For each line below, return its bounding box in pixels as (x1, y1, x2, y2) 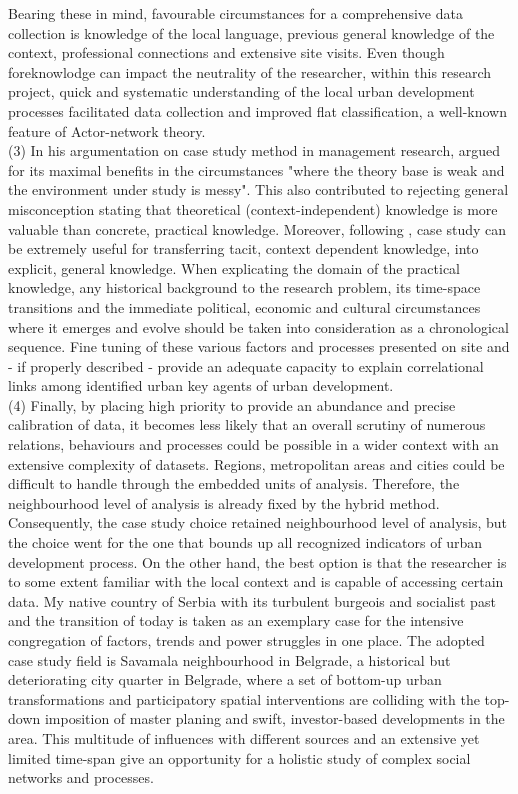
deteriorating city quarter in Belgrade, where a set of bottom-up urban (8, 669, 442, 690)
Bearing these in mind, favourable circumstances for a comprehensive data (8, 3, 463, 23)
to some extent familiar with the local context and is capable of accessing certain (8, 571, 504, 592)
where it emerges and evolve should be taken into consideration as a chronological (8, 316, 509, 337)
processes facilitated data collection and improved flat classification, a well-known (8, 100, 507, 121)
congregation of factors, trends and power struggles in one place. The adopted (8, 630, 485, 650)
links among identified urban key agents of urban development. (8, 375, 394, 396)
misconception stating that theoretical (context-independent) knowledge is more (8, 198, 498, 219)
